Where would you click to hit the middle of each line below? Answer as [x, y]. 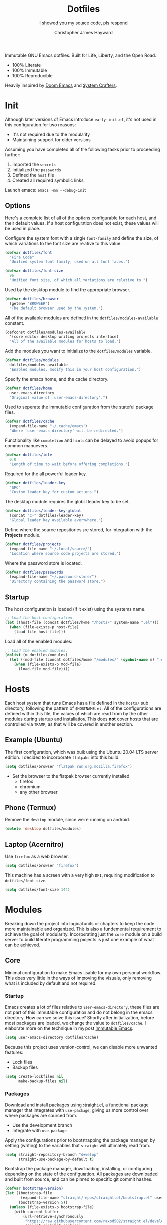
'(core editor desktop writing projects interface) [64, 337]
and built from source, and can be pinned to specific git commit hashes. [79, 1179]
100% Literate [27, 65]
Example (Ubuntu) [34, 740]
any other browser [39, 792]
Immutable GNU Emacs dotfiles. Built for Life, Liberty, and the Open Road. [81, 55]
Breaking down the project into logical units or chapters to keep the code [80, 923]
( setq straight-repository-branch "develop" [52, 1154]
